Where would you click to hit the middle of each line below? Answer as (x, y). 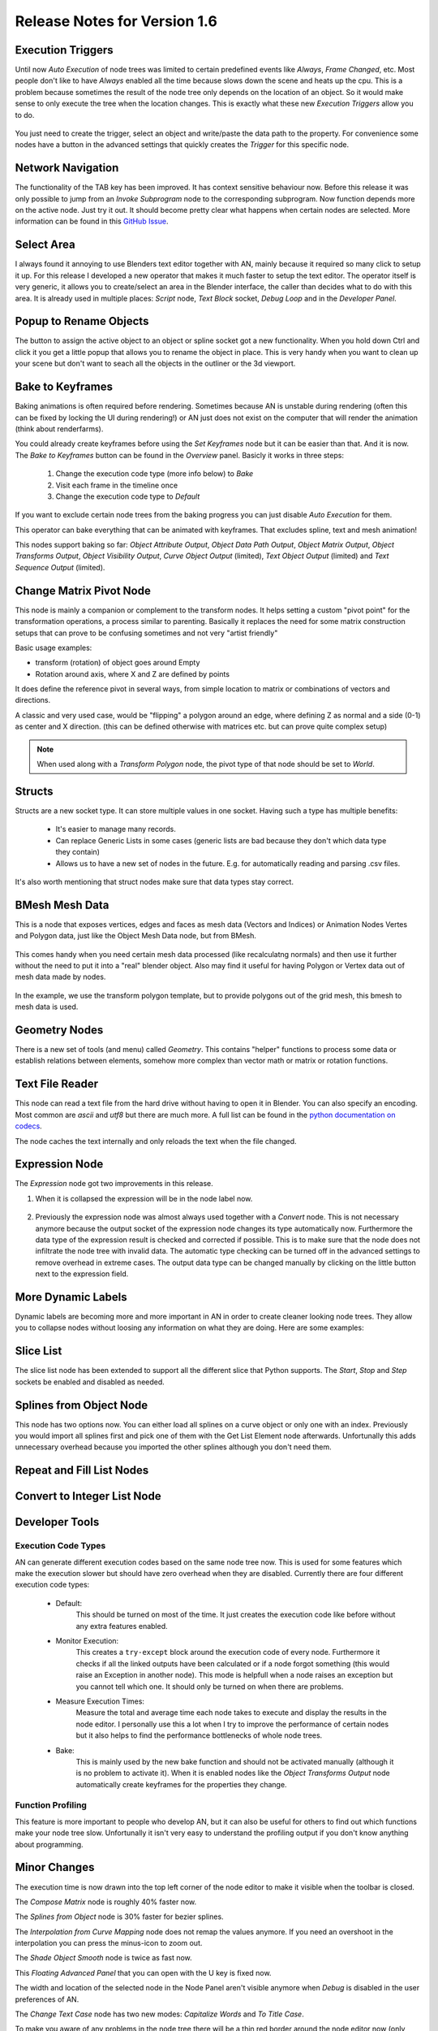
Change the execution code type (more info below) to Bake (155, 474)
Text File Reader (57, 1084)
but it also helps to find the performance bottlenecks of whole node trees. (199, 1735)
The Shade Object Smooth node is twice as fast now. (103, 1958)
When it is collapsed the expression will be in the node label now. (144, 1198)
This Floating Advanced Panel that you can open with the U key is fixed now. (143, 1973)
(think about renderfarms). (59, 429)
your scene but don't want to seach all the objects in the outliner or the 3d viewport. (155, 364)
